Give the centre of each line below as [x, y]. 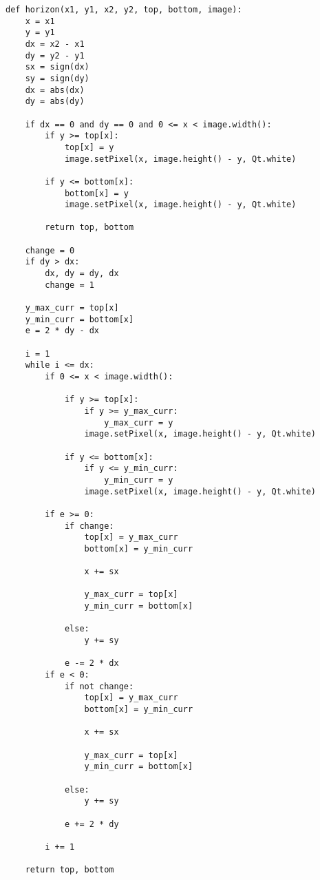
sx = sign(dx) [57, 67]
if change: [89, 526]
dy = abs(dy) [55, 102]
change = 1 [70, 285]
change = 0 [50, 250]
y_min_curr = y [139, 480]
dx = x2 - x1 [55, 44]
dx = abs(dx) [55, 90]
